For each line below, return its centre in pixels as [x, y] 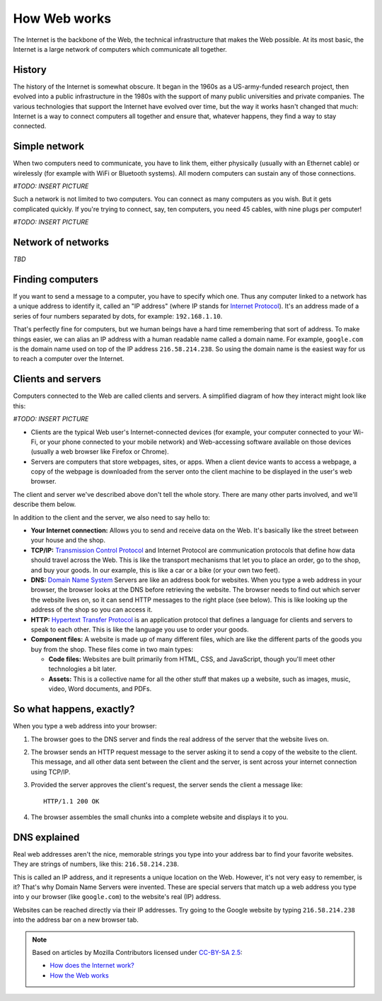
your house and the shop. [68, 540]
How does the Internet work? [92, 966]
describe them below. [45, 504]
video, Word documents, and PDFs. [100, 689]
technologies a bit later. [82, 669]
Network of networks [61, 242]
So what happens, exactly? [74, 709]
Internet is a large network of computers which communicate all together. [120, 49]
